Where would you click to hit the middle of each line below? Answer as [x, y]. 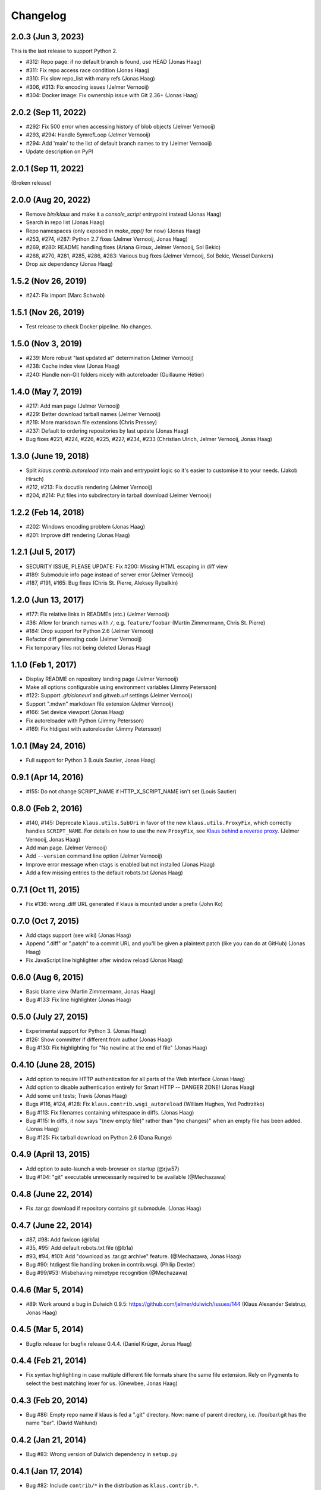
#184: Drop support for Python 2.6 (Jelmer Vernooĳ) [90, 631]
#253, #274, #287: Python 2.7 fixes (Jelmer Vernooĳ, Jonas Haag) [107, 239]
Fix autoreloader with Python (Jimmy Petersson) [85, 721]
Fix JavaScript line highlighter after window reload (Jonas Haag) [105, 960]
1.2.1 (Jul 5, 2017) [43, 552]
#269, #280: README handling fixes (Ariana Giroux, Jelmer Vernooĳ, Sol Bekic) [123, 247]
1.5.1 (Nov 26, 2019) [48, 312]
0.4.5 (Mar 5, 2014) [47, 1329]
